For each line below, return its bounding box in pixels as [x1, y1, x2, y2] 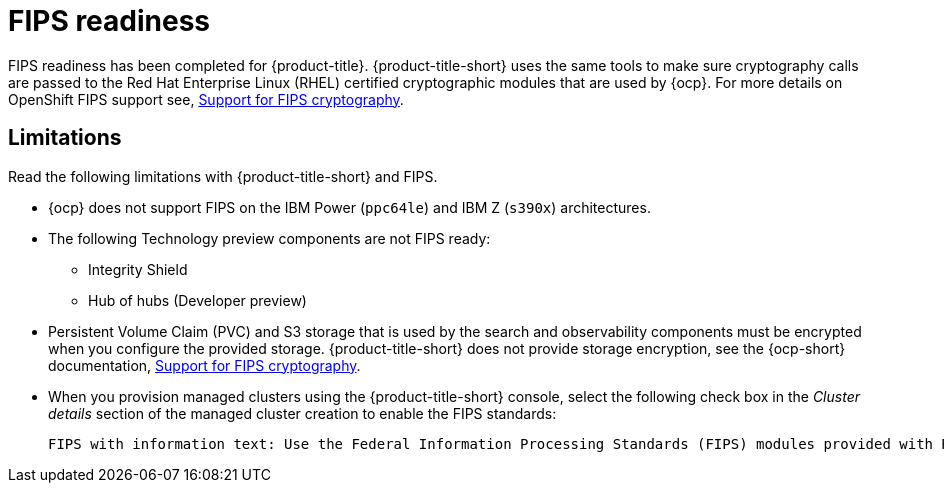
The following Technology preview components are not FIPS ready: [48, 229, 491, 247]
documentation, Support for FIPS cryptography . [48, 356, 361, 374]
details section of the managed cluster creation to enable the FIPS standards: [48, 404, 557, 422]
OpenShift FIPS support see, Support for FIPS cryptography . [8, 90, 404, 108]
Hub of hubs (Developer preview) [88, 291, 307, 309]
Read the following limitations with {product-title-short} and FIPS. [8, 167, 438, 185]
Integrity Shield [88, 260, 188, 278]
